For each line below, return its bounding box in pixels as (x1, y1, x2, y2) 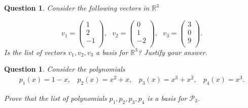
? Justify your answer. (137, 46, 207, 57)
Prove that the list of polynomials (4, 92, 107, 103)
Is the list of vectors (4, 46, 66, 57)
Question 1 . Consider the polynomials (4, 64, 125, 74)
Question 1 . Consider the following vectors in (4, 3, 150, 13)
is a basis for (147, 92, 187, 103)
